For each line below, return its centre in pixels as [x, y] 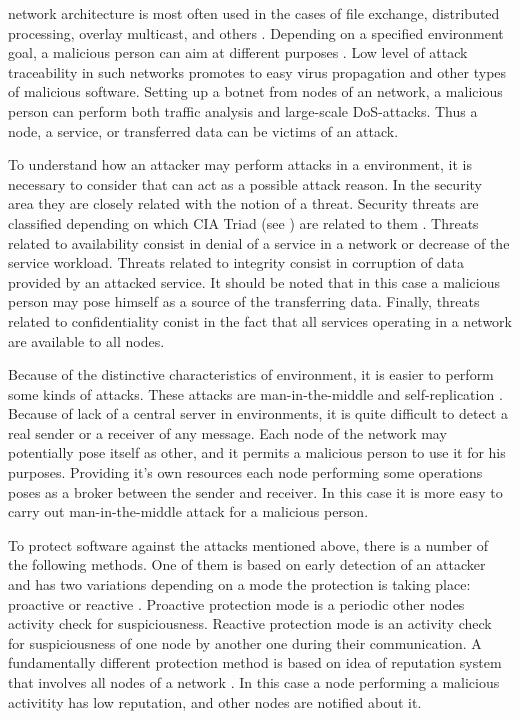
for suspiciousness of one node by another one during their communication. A [245, 642]
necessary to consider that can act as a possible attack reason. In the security [245, 183]
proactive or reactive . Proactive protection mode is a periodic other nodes [236, 603]
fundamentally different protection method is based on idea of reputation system [255, 662]
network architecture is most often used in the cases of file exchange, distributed [254, 13]
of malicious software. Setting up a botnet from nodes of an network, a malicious [255, 91]
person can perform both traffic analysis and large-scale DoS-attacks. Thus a [243, 110]
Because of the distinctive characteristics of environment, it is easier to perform [251, 374]
